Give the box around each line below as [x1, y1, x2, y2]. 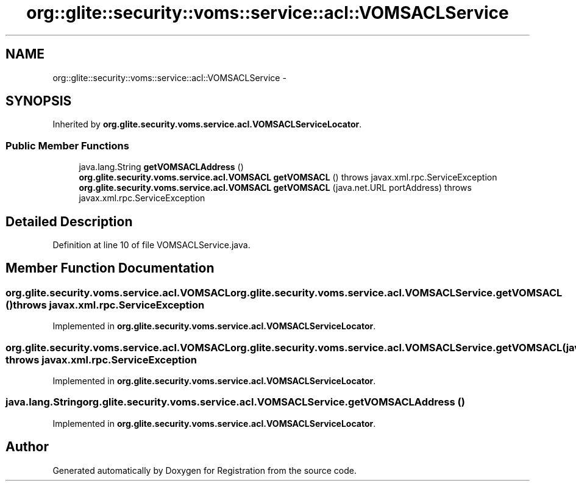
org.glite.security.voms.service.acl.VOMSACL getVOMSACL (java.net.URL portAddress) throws [79, 182, 472, 193]
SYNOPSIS [5, 93, 72, 109]
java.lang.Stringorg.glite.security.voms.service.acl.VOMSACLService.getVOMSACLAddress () [5, 396, 465, 409]
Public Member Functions [5, 139, 129, 152]
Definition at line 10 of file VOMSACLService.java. [52, 240, 251, 251]
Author [5, 439, 49, 455]
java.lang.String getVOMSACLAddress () [79, 162, 244, 173]
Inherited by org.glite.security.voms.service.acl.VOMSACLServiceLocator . [52, 119, 362, 130]
